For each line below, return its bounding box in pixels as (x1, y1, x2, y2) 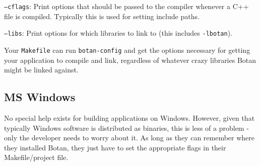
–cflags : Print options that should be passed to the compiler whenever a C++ (4, 1, 249, 11)
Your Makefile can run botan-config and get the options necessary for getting (4, 44, 250, 55)
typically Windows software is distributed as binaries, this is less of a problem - (4, 122, 249, 133)
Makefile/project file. (4, 152, 69, 162)
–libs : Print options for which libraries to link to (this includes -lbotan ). (4, 28, 232, 38)
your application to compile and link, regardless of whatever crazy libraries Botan (4, 54, 256, 65)
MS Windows (4, 89, 76, 105)
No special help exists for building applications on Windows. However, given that (4, 112, 255, 123)
